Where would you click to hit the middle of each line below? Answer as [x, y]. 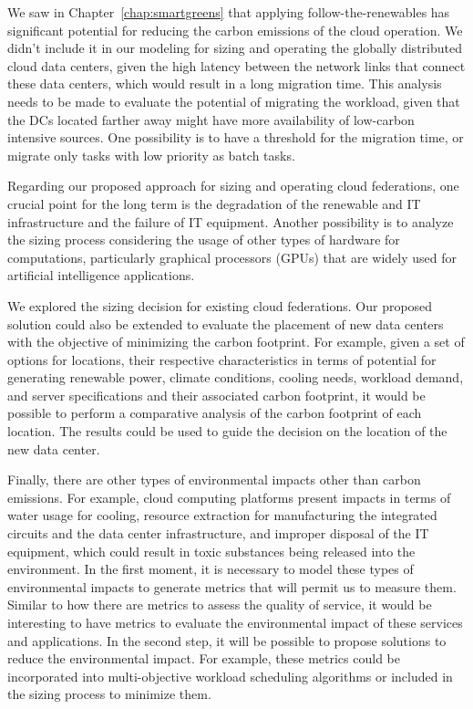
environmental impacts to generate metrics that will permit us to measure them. [232, 586]
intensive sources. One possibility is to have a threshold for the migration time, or [236, 137]
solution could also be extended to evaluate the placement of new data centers [226, 323]
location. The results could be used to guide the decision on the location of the [227, 431]
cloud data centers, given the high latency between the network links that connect [236, 65]
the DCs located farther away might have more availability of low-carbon [211, 119]
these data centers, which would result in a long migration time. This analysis [225, 83]
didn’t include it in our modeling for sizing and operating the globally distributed [235, 48]
